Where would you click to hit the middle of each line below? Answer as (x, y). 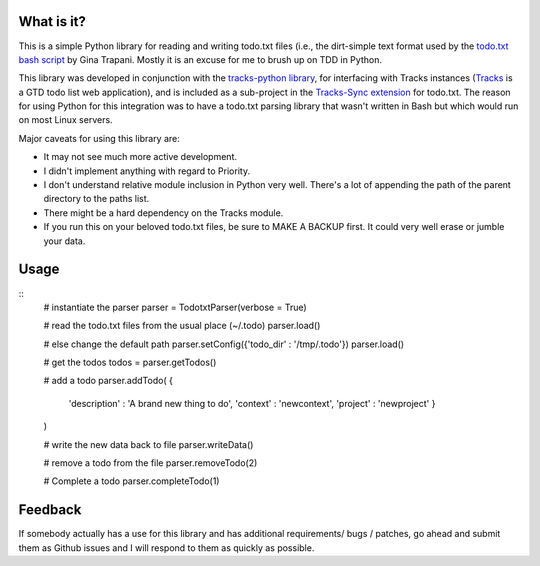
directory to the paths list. (96, 199)
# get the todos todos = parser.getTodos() (130, 362)
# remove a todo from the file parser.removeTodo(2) (150, 463)
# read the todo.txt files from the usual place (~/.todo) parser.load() (182, 326)
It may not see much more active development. (140, 157)
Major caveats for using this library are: (99, 138)
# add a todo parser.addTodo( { (108, 381)
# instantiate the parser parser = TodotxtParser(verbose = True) (175, 307)
